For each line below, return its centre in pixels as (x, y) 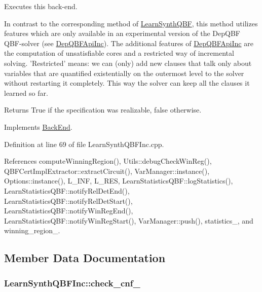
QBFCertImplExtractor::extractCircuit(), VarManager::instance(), (107, 171)
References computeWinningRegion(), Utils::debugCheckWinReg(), (108, 161)
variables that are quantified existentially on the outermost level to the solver (124, 73)
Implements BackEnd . (38, 126)
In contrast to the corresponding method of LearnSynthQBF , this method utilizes (131, 23)
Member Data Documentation (85, 258)
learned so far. (26, 93)
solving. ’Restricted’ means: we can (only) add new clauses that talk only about (128, 63)
